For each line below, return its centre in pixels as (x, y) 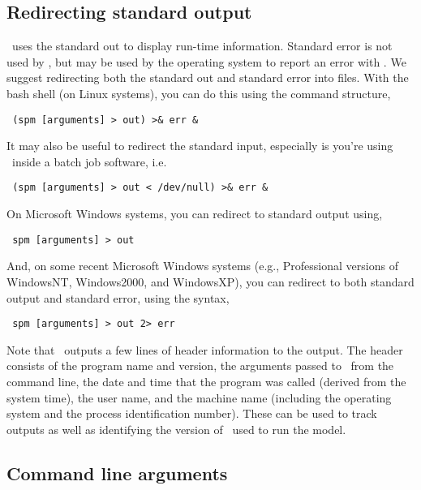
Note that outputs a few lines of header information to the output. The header (205, 349)
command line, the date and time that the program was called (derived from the (206, 381)
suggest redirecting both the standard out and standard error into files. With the (208, 77)
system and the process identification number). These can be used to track (192, 413)
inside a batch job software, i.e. (89, 161)
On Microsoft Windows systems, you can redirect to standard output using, (195, 214)
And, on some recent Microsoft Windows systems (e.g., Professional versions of (202, 266)
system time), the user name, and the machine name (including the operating (199, 397)
